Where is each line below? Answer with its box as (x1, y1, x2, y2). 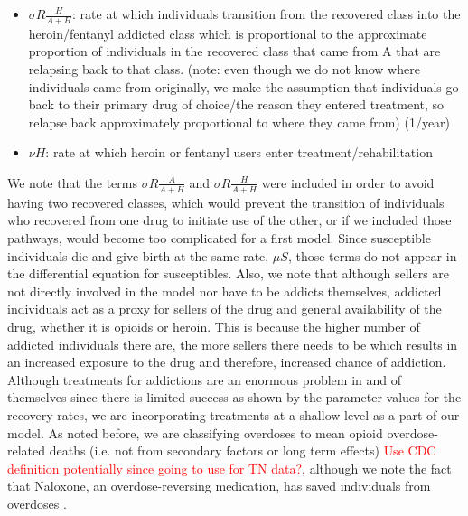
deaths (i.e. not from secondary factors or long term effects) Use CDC (49, 441, 436, 460)
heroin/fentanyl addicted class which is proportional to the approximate (28, 23, 427, 42)
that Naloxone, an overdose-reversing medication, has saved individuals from (7, 476, 431, 495)
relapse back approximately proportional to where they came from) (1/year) (28, 112, 451, 131)
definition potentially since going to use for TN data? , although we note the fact (7, 458, 452, 477)
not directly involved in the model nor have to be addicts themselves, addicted (7, 281, 442, 300)
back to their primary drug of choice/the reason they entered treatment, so (28, 95, 445, 114)
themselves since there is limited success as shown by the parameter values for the (7, 388, 462, 407)
